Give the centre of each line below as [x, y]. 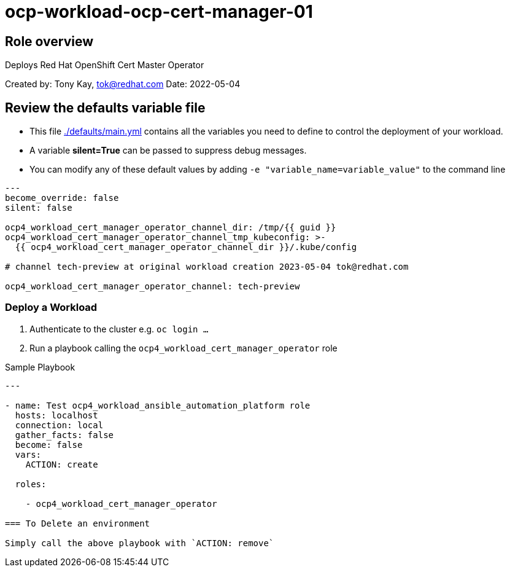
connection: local [59, 425]
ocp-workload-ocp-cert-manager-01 [159, 12]
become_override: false [62, 198]
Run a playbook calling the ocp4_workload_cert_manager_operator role [184, 348]
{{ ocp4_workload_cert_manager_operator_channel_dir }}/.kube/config [186, 247]
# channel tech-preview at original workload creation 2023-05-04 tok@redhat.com [207, 267]
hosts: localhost [56, 415]
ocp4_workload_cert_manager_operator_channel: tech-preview [153, 287]
